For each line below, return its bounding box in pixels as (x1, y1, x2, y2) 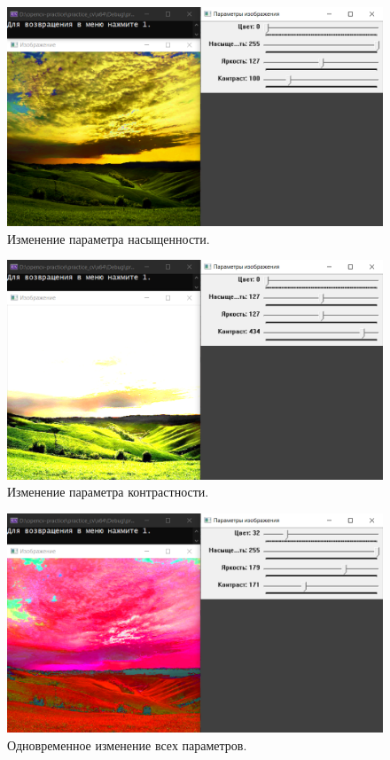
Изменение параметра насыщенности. (7, 229, 210, 247)
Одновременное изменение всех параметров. (7, 735, 247, 754)
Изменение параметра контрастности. (7, 482, 209, 501)
